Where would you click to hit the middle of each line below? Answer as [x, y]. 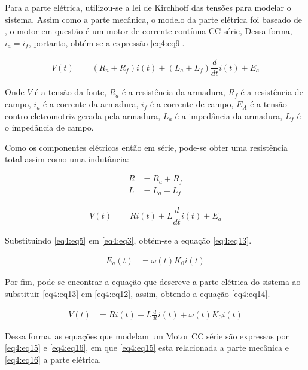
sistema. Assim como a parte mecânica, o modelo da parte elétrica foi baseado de [154, 19]
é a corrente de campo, [192, 104]
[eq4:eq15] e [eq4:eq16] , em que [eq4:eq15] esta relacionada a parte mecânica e [147, 348]
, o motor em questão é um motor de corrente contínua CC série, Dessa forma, [149, 31]
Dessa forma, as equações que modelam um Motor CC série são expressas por [147, 336]
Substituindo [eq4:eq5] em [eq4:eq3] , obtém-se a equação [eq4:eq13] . [128, 240]
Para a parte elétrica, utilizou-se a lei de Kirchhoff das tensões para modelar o [148, 7]
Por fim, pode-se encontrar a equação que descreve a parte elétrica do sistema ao [153, 281]
